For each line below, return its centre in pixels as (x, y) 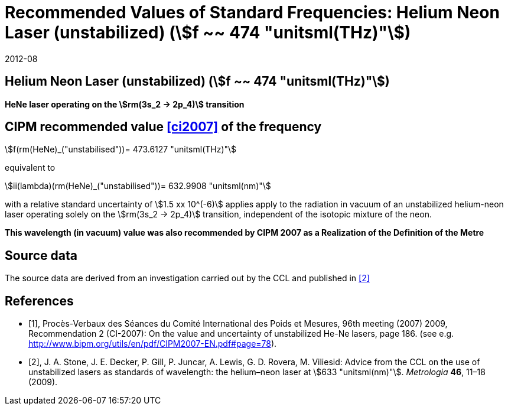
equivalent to (30, 168)
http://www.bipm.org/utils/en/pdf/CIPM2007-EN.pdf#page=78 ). (153, 344)
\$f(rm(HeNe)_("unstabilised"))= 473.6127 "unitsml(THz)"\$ (121, 149)
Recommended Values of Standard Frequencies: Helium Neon (252, 12)
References (39, 301)
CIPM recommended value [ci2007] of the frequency (163, 127)
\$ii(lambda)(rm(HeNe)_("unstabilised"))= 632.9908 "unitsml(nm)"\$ (138, 186)
